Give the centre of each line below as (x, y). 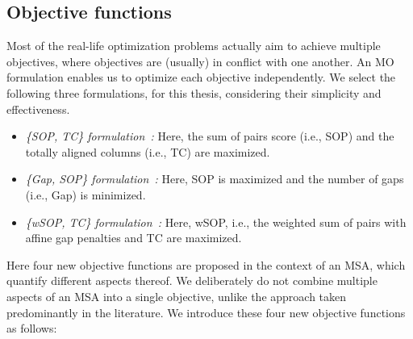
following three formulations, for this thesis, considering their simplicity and (194, 92)
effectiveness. (38, 109)
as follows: (32, 328)
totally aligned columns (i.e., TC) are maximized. (148, 151)
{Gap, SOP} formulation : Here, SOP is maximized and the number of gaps (215, 179)
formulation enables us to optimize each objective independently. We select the (201, 77)
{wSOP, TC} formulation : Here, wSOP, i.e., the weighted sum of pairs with (216, 222)
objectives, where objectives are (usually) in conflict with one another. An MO (200, 61)
